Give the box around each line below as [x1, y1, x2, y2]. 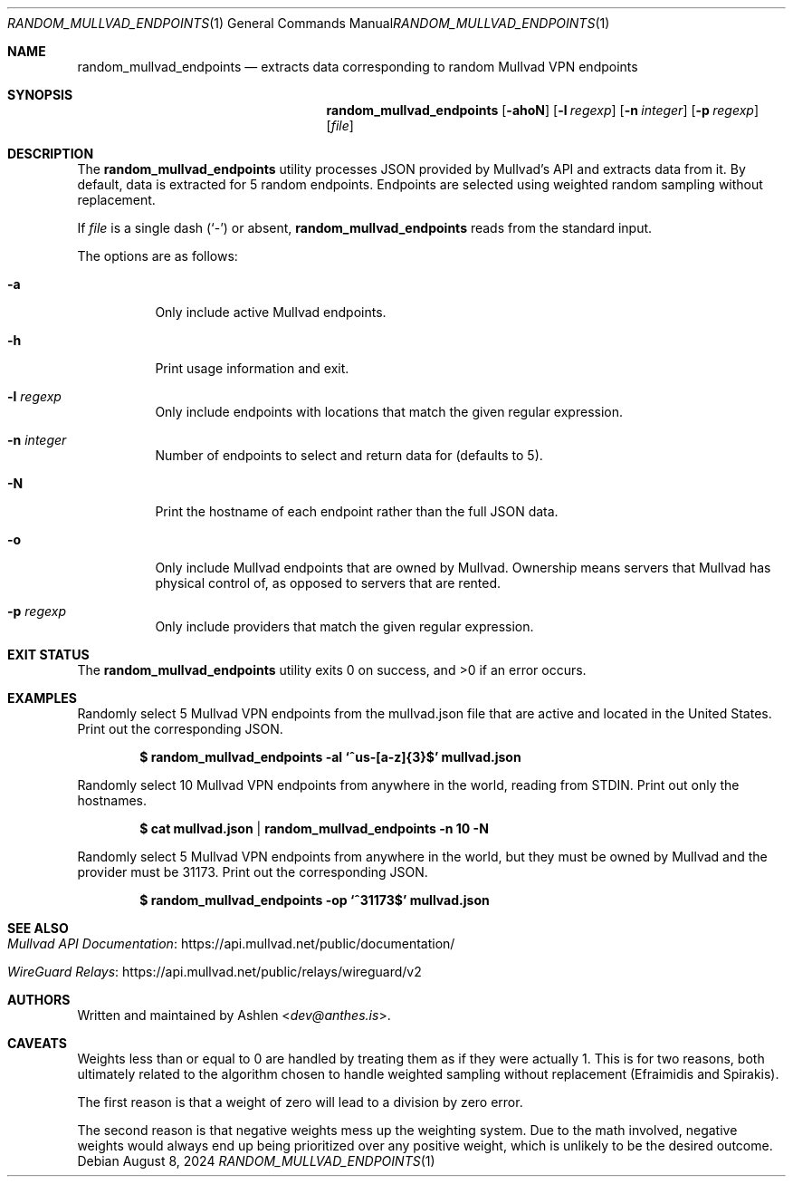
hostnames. [77, 793, 148, 808]
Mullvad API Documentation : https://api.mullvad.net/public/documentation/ [7, 936, 455, 951]
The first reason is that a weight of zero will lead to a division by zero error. [77, 1094, 523, 1110]
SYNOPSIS [7, 87, 73, 102]
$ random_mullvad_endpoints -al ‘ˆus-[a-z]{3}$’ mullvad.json [139, 749, 521, 765]
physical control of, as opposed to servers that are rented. [155, 575, 502, 591]
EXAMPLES [7, 690, 77, 706]
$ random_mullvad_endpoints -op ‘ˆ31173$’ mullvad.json [139, 892, 490, 908]
